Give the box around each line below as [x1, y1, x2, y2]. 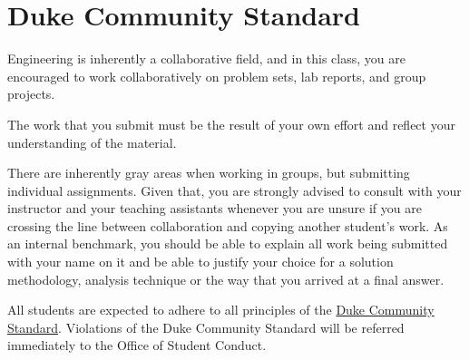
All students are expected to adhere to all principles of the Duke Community [7, 300, 435, 319]
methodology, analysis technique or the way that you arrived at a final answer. [7, 269, 445, 288]
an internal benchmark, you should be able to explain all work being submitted [7, 234, 448, 253]
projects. [7, 84, 55, 103]
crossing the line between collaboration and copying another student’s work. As [7, 216, 448, 235]
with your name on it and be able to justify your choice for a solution [7, 252, 394, 271]
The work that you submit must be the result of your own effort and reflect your [7, 114, 455, 133]
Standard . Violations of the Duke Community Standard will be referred [7, 317, 405, 336]
